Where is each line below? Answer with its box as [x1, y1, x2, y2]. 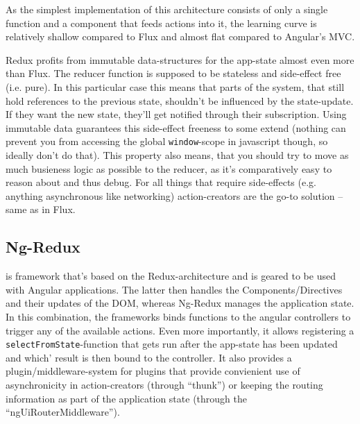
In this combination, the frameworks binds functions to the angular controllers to [6, 309, 351, 323]
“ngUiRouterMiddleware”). [6, 405, 120, 419]
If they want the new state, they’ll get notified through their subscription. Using [6, 107, 347, 121]
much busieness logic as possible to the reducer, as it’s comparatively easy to [6, 161, 332, 176]
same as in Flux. [6, 202, 76, 217]
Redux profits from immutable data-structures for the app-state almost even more [6, 52, 354, 67]
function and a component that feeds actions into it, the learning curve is [6, 15, 317, 30]
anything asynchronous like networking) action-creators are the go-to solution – [6, 188, 343, 203]
